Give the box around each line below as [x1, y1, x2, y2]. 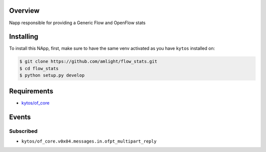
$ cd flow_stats [19, 66, 59, 71]
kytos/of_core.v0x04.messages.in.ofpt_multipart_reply [21, 138, 157, 144]
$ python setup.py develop [19, 73, 85, 78]
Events [9, 113, 31, 121]
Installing [9, 33, 39, 41]
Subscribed [9, 128, 38, 135]
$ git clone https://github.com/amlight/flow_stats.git [19, 59, 158, 64]
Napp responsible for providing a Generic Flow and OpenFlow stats [9, 20, 146, 26]
